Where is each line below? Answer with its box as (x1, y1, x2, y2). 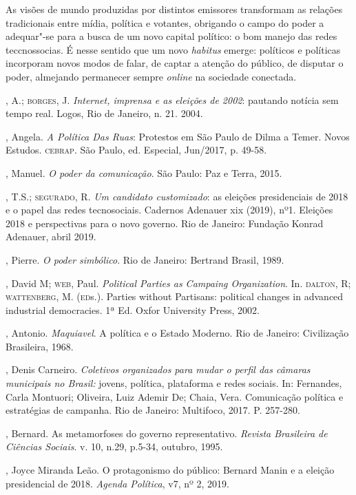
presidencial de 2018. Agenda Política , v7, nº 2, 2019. (6, 476, 229, 490)
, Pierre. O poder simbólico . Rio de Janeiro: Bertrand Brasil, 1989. (6, 252, 284, 266)
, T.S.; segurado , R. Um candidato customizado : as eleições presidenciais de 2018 (6, 189, 348, 203)
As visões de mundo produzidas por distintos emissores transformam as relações (6, 2, 343, 16)
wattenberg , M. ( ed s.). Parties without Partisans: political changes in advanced (6, 289, 344, 304)
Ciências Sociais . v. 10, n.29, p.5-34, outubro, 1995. (6, 439, 223, 454)
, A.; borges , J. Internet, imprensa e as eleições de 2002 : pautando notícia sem (6, 92, 339, 107)
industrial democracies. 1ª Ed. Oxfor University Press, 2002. (6, 302, 260, 317)
